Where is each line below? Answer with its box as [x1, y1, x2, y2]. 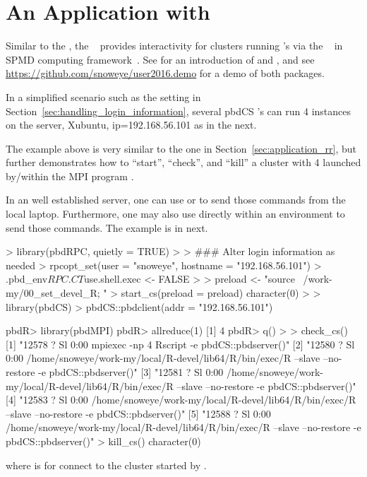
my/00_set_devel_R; [6, 285, 100, 300]
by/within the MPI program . [6, 168, 134, 183]
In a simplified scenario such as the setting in [6, 89, 201, 104]
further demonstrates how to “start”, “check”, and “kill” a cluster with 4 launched [6, 155, 361, 170]
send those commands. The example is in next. [6, 220, 208, 235]
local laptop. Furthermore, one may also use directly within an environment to [6, 206, 345, 221]
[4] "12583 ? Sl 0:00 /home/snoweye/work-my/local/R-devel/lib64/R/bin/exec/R [6, 392, 356, 407]
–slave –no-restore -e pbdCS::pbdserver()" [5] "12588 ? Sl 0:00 [6, 406, 271, 420]
